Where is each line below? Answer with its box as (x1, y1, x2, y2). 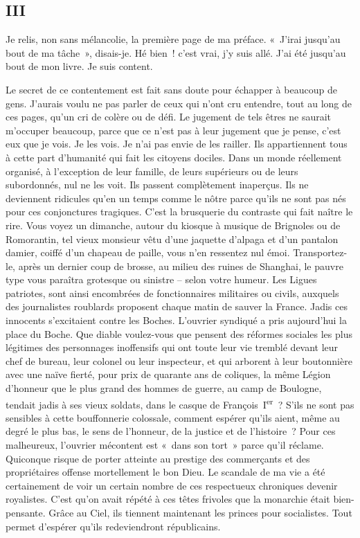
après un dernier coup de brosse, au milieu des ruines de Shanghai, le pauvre (18, 258, 343, 273)
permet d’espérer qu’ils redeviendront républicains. (6, 519, 221, 533)
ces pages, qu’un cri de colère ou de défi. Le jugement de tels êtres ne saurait (6, 109, 332, 124)
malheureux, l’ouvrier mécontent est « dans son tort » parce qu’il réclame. (6, 438, 324, 452)
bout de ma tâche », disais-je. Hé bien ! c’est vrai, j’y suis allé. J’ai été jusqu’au (6, 45, 346, 60)
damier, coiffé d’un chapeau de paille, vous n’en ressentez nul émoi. (6, 245, 290, 260)
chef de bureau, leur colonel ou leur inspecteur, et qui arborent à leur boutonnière (6, 353, 352, 368)
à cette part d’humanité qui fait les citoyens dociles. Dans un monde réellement (6, 150, 342, 164)
